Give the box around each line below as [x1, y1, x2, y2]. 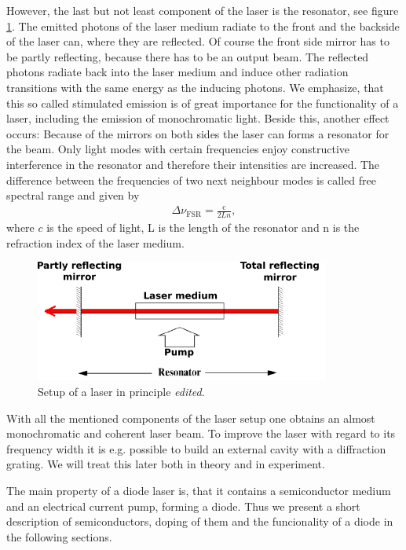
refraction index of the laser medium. [6, 234, 185, 251]
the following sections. [6, 528, 112, 544]
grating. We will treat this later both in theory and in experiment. [6, 456, 325, 472]
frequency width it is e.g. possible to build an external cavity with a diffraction [6, 440, 386, 456]
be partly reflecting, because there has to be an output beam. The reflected [6, 48, 369, 64]
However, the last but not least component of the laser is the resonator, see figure [6, 2, 399, 18]
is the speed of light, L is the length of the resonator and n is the [46, 219, 360, 236]
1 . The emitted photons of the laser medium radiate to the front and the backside [6, 17, 400, 34]
